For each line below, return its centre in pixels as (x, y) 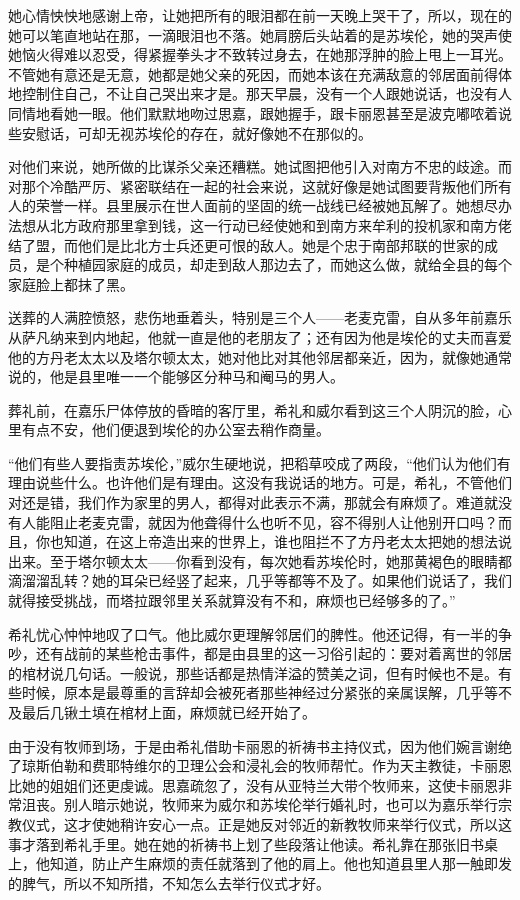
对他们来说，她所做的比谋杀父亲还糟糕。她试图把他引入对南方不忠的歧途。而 (260, 166)
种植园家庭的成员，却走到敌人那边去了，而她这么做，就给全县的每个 (287, 264)
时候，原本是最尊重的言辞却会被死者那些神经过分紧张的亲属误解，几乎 (252, 692)
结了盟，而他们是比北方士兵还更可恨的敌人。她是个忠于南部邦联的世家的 (246, 244)
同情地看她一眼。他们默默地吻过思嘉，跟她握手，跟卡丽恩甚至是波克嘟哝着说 (260, 112)
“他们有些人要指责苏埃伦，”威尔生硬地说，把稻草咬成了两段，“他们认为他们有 (259, 462)
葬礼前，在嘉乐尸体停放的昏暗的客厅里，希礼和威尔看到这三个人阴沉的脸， (253, 409)
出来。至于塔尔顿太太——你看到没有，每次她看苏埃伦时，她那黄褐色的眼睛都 (260, 560)
